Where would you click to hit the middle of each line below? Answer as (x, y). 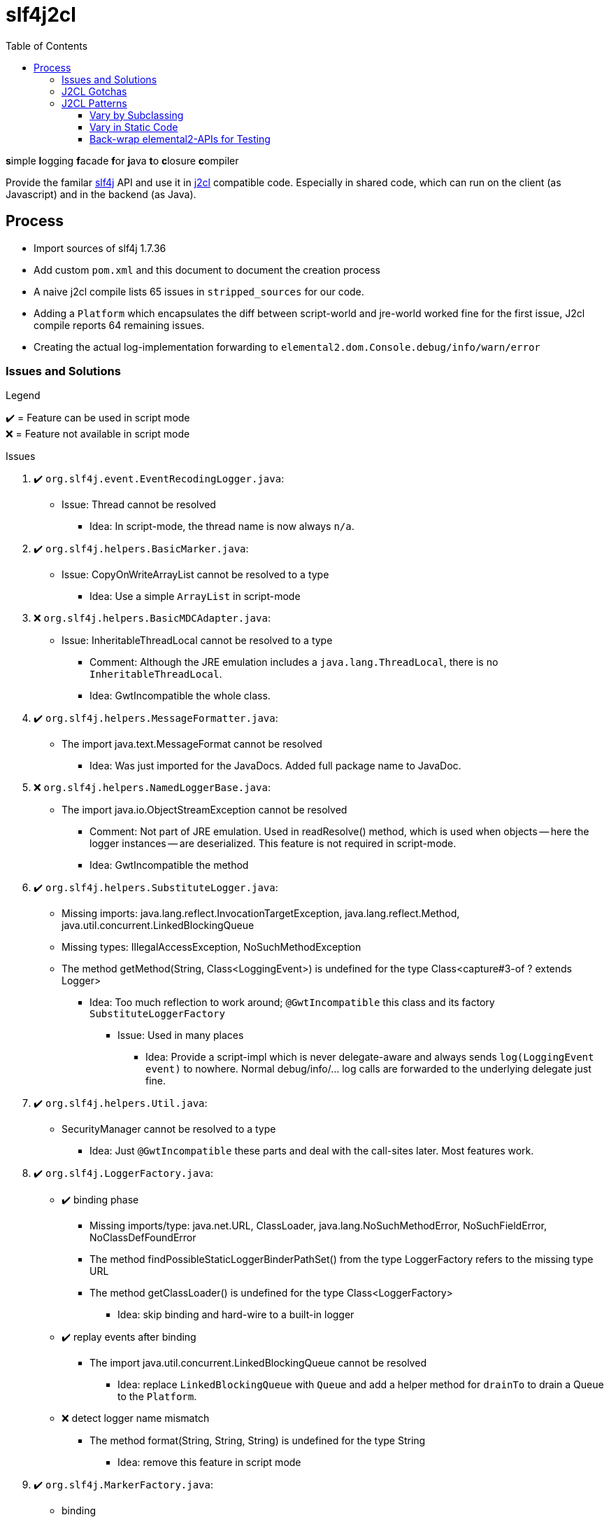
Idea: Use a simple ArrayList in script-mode (195, 596)
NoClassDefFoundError (143, 1238)
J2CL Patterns (94, 103)
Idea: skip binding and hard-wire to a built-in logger (236, 1315)
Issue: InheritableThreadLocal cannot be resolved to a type (197, 641)
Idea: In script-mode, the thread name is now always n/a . (222, 526)
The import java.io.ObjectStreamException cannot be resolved (205, 810)
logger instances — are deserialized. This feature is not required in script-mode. (273, 844)
